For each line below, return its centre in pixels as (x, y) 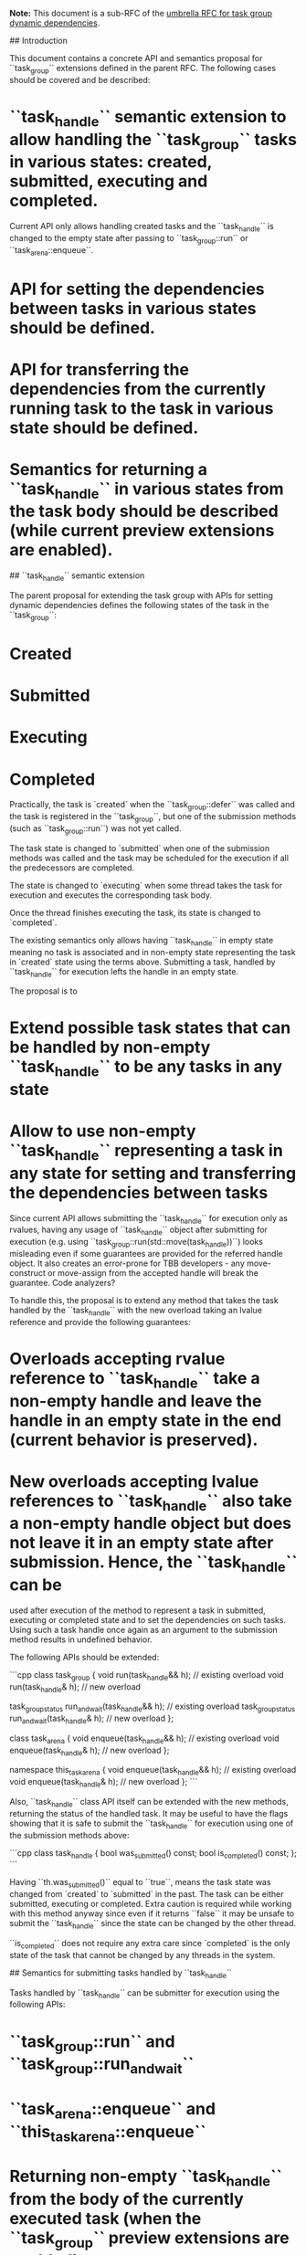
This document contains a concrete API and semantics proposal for (136, 58)
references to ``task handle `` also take (151, 1502)
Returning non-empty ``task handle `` (146, 2178)
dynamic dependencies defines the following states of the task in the (139, 606)
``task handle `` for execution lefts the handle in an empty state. (124, 972)
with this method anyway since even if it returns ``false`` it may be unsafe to (152, 1913)
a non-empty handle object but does (151, 1523)
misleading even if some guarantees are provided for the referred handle (146, 1254)
